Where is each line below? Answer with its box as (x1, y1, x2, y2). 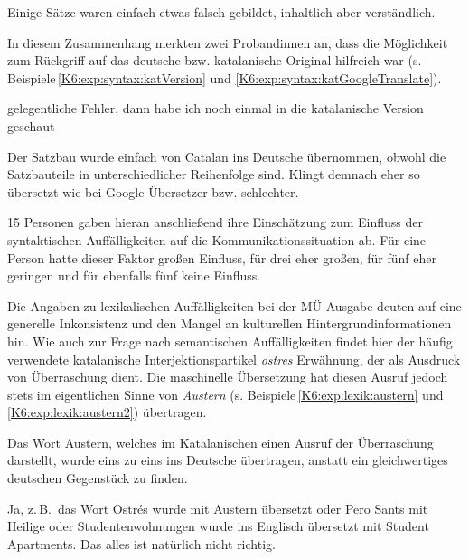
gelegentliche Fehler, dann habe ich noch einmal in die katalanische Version (7, 99, 424, 118)
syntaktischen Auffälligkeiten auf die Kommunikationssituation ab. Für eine (7, 230, 427, 249)
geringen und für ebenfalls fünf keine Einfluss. (7, 266, 261, 285)
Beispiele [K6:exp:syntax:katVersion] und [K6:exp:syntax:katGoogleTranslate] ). (7, 68, 442, 87)
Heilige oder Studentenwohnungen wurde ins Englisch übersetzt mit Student (7, 516, 429, 535)
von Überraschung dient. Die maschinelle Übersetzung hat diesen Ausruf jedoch (7, 367, 448, 386)
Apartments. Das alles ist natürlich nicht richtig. (7, 534, 276, 553)
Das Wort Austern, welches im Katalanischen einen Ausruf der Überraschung (7, 432, 434, 451)
